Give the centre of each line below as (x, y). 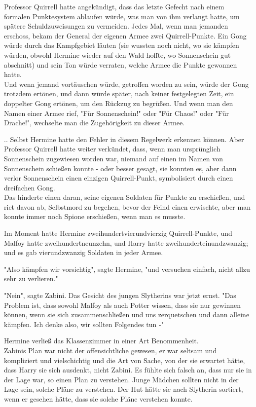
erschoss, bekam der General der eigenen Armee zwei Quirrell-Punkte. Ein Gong (125, 35)
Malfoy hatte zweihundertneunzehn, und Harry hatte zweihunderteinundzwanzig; (126, 242)
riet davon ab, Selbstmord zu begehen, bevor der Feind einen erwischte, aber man (127, 206)
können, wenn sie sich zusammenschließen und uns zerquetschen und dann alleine (127, 314)
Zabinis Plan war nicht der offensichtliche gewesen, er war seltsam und (110, 350)
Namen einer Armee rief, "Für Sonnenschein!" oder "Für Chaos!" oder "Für (117, 113)
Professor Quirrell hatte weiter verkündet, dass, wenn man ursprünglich (112, 149)
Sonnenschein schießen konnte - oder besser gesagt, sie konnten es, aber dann (120, 168)
